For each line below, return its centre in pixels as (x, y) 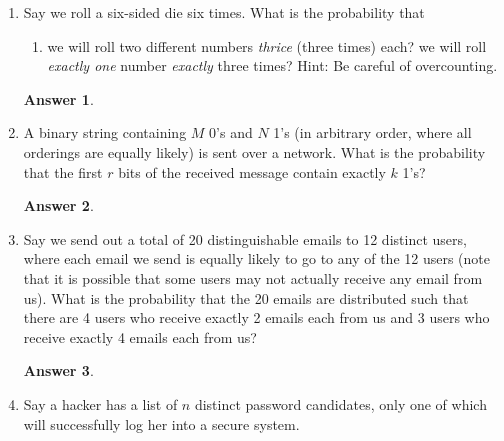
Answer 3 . (58, 370)
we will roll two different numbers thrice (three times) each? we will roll (267, 45)
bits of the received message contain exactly (252, 171)
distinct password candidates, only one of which (340, 403)
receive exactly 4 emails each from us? (140, 336)
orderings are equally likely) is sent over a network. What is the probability (254, 151)
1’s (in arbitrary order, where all (372, 132)
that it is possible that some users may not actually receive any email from (253, 277)
